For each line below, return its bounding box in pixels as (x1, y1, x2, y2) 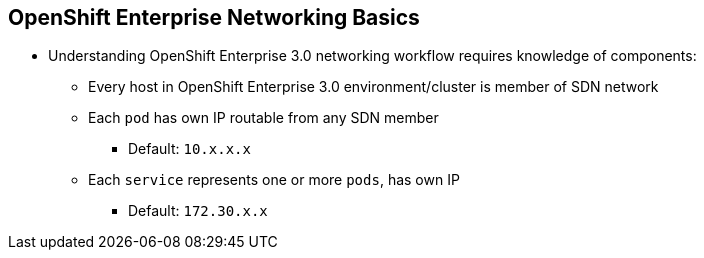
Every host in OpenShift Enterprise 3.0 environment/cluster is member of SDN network (88, 78, 659, 96)
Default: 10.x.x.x (128, 140, 251, 158)
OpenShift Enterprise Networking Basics (8, 5, 420, 30)
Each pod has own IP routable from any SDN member (88, 109, 439, 127)
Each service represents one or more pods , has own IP (88, 171, 460, 189)
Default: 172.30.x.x (128, 202, 268, 220)
